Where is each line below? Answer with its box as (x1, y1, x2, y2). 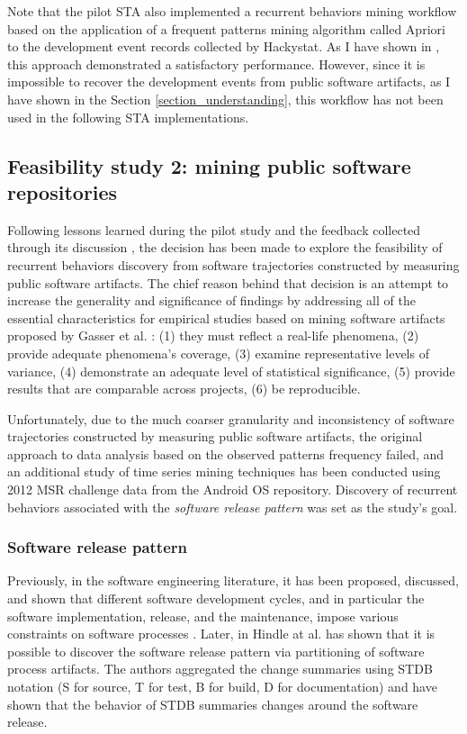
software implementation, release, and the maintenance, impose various (7, 606, 399, 625)
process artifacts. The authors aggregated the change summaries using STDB (7, 659, 433, 678)
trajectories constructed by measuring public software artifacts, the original (7, 427, 423, 446)
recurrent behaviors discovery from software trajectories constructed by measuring (7, 255, 460, 274)
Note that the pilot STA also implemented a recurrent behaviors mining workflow (7, 2, 457, 20)
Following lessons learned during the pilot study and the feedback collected (7, 220, 421, 239)
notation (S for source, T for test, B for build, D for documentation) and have (7, 677, 437, 696)
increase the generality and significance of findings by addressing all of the (7, 291, 416, 310)
